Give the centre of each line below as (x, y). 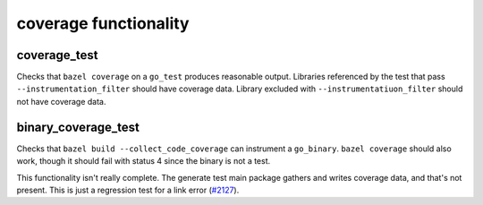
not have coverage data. (61, 101)
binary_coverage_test (78, 127)
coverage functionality (103, 23)
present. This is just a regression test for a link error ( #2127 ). (128, 190)
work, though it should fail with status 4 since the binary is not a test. (144, 161)
